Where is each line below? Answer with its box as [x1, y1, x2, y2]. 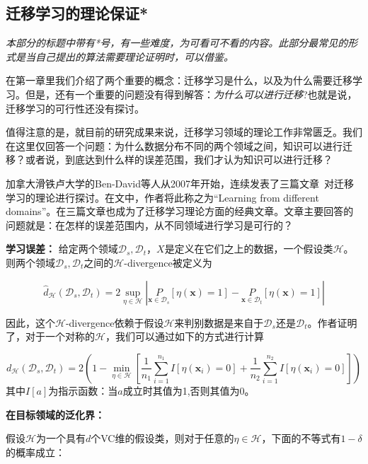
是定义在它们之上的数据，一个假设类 [164, 241, 333, 256]
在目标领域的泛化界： [6, 407, 105, 422]
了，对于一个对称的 [6, 329, 95, 344]
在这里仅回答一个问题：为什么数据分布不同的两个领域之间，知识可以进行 [6, 138, 343, 153]
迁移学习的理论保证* [6, 2, 149, 24]
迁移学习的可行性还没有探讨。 [6, 100, 144, 115]
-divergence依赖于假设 [65, 315, 164, 330]
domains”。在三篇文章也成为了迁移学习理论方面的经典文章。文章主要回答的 [6, 204, 354, 219]
